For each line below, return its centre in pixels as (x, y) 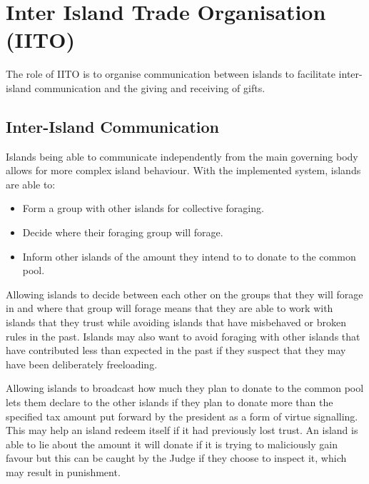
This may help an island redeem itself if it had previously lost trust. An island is (182, 430)
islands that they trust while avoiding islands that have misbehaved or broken (176, 322)
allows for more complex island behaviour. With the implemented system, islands (183, 170)
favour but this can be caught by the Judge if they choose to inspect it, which (176, 458)
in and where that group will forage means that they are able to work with (170, 308)
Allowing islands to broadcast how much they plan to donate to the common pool (185, 388)
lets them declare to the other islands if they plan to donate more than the (170, 402)
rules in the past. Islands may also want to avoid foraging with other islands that (183, 336)
